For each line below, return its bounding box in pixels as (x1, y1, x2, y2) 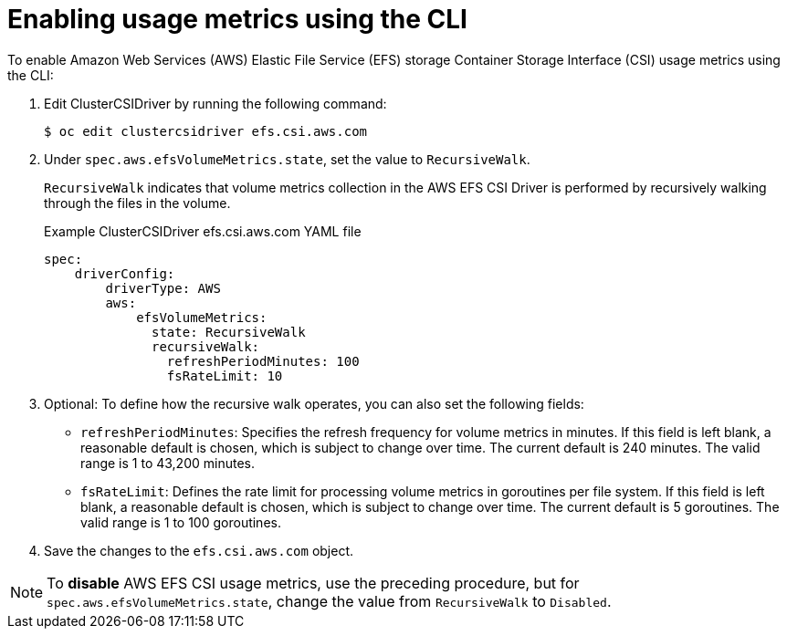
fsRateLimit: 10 (166, 368, 283, 383)
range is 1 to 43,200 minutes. (80, 454, 255, 471)
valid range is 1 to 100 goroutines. (80, 514, 281, 530)
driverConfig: (74, 266, 175, 281)
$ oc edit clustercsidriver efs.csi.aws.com (44, 123, 368, 139)
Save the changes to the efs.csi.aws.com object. (44, 542, 354, 558)
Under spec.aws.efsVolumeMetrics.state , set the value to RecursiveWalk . (44, 151, 530, 167)
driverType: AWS (105, 280, 221, 296)
